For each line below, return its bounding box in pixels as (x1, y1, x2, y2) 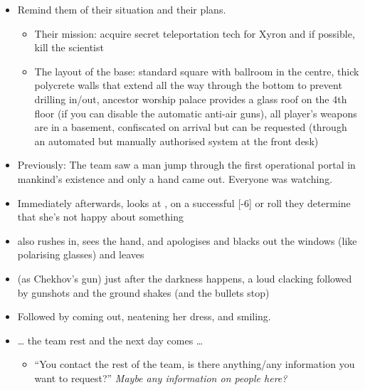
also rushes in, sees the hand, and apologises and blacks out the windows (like (17, 233, 357, 248)
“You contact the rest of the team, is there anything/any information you (34, 357, 355, 371)
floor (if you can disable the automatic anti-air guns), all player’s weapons (34, 105, 357, 120)
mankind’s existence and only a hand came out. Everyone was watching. (17, 171, 333, 186)
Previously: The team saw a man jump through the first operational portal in (17, 157, 356, 172)
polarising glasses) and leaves (17, 247, 144, 262)
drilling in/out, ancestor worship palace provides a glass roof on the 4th (34, 91, 347, 106)
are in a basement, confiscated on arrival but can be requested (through (34, 120, 347, 135)
